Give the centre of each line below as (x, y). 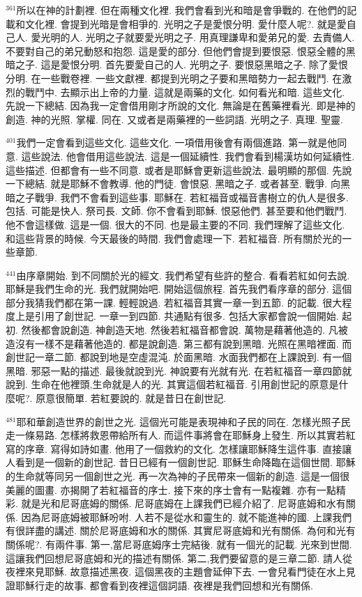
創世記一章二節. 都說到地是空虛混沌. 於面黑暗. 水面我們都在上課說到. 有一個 (179, 357)
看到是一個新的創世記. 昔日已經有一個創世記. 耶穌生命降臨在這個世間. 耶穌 (185, 462)
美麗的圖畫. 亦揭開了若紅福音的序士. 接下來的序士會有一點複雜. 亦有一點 (171, 489)
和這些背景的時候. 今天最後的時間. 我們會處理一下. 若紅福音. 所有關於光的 (174, 238)
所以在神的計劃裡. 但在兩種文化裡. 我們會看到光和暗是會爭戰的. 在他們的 (182, 10)
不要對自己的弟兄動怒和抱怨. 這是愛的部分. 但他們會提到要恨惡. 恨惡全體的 (176, 51)
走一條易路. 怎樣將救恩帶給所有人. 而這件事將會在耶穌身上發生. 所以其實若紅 (181, 435)
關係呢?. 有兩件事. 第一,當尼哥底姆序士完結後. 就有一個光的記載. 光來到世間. (179, 544)
